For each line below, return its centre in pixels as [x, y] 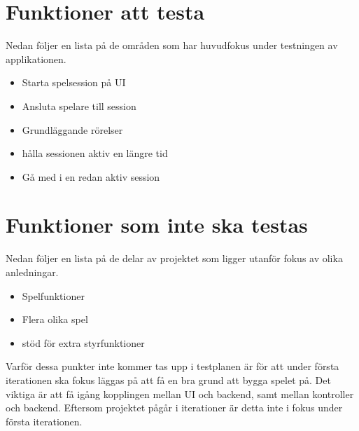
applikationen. [36, 59]
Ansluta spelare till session [79, 105]
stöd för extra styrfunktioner [83, 342]
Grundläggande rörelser [72, 129]
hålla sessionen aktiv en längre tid [95, 153]
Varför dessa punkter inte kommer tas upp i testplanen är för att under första [173, 366]
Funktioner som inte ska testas [157, 225]
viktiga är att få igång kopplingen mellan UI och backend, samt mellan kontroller [180, 394]
